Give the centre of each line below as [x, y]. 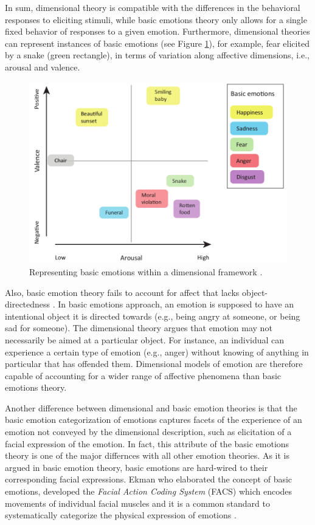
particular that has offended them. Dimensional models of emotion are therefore [154, 364]
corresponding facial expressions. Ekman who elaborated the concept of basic [149, 479]
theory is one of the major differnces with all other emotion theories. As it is [147, 455]
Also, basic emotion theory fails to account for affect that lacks [122, 292]
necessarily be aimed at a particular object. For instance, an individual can [145, 339]
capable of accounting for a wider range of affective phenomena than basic [143, 375]
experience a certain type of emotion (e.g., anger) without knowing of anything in [157, 352]
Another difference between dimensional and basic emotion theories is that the [151, 407]
